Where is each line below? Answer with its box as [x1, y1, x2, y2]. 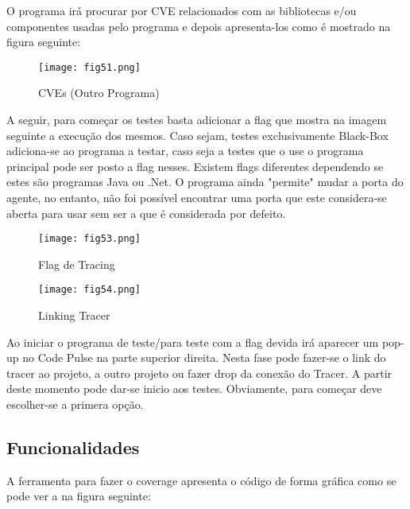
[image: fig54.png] [38, 284, 141, 296]
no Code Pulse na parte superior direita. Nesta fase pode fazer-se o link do [22, 349, 386, 366]
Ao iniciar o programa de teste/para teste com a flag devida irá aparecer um [6, 333, 379, 350]
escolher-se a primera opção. [6, 396, 144, 413]
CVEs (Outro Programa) [38, 84, 160, 101]
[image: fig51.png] [38, 61, 141, 73]
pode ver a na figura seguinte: [6, 488, 151, 504]
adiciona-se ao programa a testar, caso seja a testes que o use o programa [6, 142, 364, 159]
